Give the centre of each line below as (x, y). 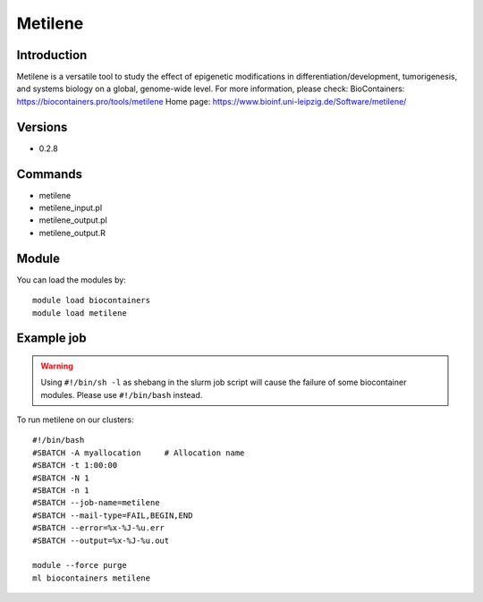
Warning (57, 366)
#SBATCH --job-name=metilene (96, 503)
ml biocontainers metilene (92, 578)
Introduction (52, 55)
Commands (50, 174)
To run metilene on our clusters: (75, 420)
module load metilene (80, 313)
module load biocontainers (92, 301)
